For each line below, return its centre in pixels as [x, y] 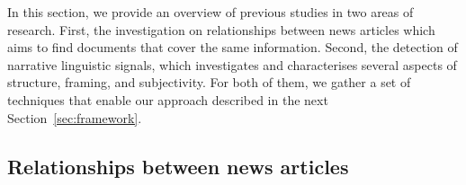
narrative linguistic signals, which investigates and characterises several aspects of [232, 64]
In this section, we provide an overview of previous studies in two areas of [211, 12]
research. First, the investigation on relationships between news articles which [221, 29]
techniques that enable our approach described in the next [168, 99]
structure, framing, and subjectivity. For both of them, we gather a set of [209, 82]
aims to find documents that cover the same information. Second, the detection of [233, 47]
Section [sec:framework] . [75, 117]
